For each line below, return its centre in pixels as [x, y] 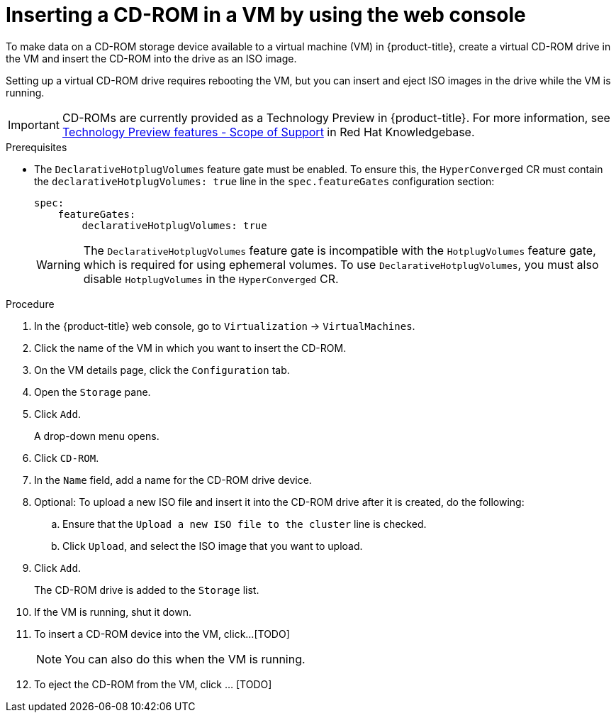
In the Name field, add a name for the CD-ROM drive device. [173, 480]
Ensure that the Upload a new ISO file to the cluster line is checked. [245, 524]
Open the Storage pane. [93, 392]
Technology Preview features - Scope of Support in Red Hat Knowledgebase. [268, 132]
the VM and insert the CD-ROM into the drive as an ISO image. [151, 58]
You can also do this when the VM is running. [185, 659]
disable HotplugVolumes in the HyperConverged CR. [211, 278]
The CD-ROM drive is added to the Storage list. [147, 590]
